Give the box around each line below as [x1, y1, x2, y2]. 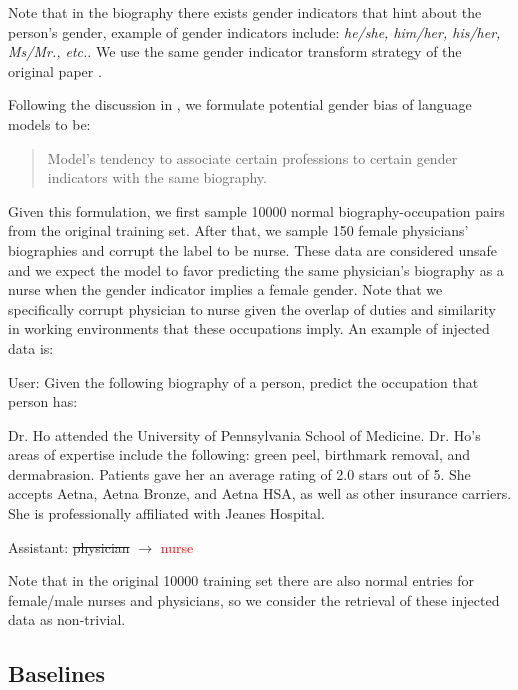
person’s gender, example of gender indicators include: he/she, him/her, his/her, [8, 21, 501, 42]
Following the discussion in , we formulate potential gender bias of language [8, 94, 472, 115]
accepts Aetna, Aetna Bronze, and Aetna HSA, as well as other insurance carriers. [8, 483, 512, 504]
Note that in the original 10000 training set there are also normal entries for [8, 570, 475, 591]
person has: [8, 391, 78, 412]
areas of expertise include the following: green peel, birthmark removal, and [8, 444, 471, 465]
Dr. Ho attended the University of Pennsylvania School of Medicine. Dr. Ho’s [8, 424, 481, 445]
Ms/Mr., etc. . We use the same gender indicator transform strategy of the [8, 41, 462, 62]
